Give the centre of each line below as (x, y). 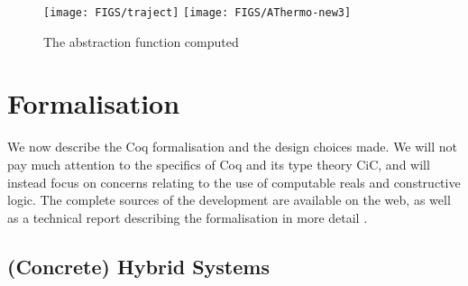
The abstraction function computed (141, 41)
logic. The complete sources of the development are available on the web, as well (229, 200)
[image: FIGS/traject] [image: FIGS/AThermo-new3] (197, 13)
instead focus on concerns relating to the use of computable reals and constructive (234, 182)
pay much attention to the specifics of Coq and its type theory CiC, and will (219, 164)
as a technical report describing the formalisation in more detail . (188, 217)
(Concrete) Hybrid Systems (138, 266)
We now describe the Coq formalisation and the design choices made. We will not (232, 147)
